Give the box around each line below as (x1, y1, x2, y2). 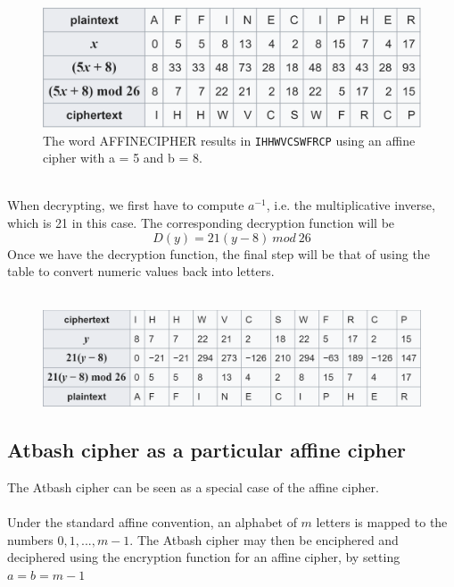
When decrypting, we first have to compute (7, 196, 244, 214)
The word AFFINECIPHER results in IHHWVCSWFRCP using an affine (43, 130, 416, 149)
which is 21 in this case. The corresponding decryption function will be (7, 214, 395, 232)
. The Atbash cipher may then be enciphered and (129, 530, 399, 549)
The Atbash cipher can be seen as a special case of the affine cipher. (7, 477, 379, 496)
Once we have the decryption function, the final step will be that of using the (7, 244, 430, 263)
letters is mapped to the (316, 513, 448, 532)
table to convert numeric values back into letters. (7, 262, 275, 281)
